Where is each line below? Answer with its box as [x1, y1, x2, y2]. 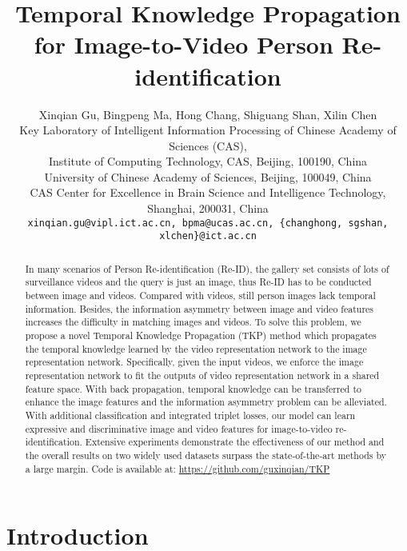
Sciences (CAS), [169, 137, 247, 154]
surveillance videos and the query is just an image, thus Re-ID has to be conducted [25, 275, 372, 289]
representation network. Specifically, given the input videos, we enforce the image [25, 355, 364, 369]
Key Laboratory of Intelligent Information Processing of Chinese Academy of [19, 122, 397, 138]
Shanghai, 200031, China [147, 200, 269, 217]
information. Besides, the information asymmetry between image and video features [25, 301, 374, 315]
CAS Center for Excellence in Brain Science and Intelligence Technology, [30, 184, 386, 201]
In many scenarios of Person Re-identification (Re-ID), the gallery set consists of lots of [25, 262, 389, 275]
